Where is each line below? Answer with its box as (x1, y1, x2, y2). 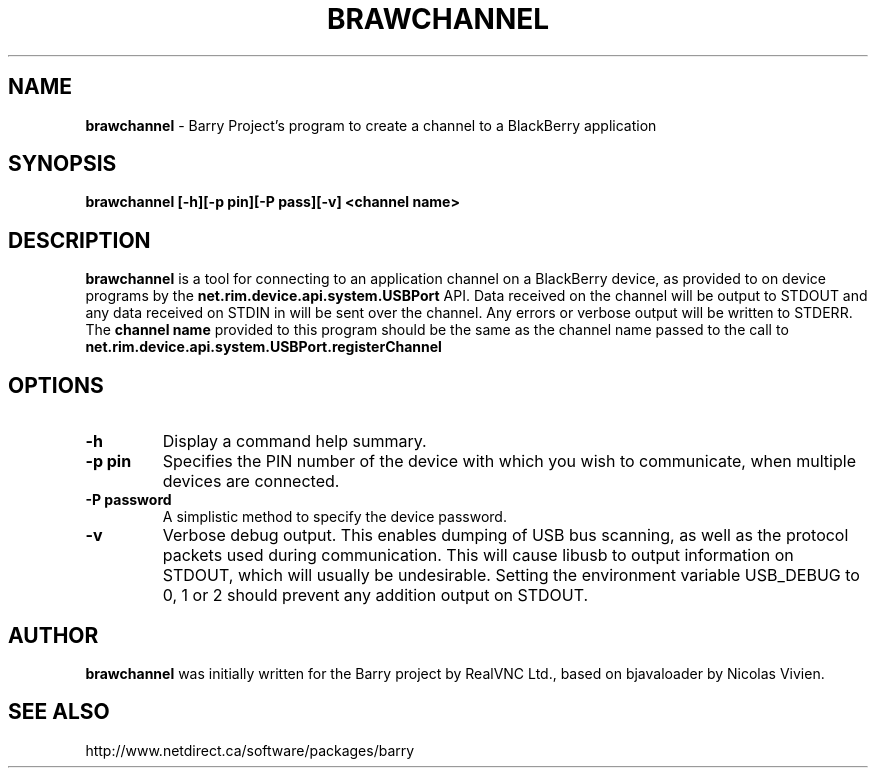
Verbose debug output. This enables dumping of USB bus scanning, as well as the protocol (162, 525, 849, 546)
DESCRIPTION (8, 227, 151, 253)
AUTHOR (8, 622, 99, 648)
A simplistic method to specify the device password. (162, 508, 507, 526)
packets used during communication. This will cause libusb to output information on (162, 545, 794, 566)
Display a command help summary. (162, 431, 427, 452)
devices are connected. (162, 471, 340, 492)
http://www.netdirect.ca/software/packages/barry (85, 741, 415, 759)
